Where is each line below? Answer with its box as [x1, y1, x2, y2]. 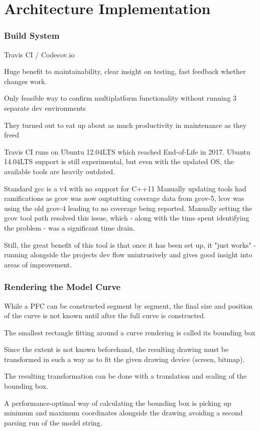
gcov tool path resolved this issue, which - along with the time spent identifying [4, 212, 249, 223]
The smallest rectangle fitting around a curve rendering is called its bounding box [4, 327, 255, 337]
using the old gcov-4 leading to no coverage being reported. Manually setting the [4, 202, 252, 213]
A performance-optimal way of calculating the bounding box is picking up [4, 397, 231, 408]
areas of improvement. [4, 259, 72, 269]
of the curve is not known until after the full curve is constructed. [4, 310, 206, 321]
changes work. [4, 76, 47, 86]
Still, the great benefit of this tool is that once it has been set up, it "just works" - [4, 239, 256, 250]
